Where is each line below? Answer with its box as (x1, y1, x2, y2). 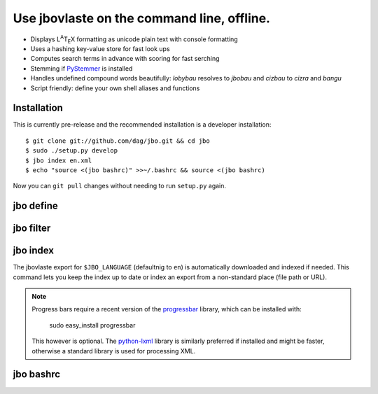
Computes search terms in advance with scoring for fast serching (30, 55, 220, 63)
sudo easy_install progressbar (49, 321, 136, 329)
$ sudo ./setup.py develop (25, 147, 118, 155)
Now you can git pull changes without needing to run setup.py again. (13, 182, 227, 190)
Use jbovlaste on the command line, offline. (13, 10, 271, 26)
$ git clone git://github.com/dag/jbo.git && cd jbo (25, 136, 210, 145)
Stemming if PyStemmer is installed (30, 64, 133, 73)
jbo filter (13, 223, 51, 234)
